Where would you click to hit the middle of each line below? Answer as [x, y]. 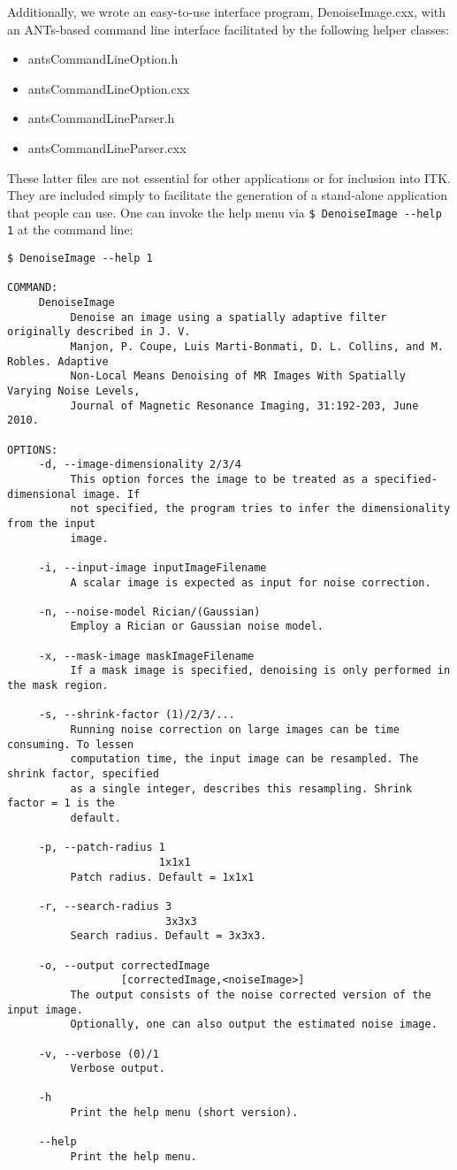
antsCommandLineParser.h [101, 118]
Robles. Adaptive [58, 361]
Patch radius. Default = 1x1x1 [162, 877]
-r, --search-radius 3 [105, 906]
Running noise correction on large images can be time [235, 730]
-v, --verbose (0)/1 [99, 1054]
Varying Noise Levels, [74, 390]
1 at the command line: [70, 229]
